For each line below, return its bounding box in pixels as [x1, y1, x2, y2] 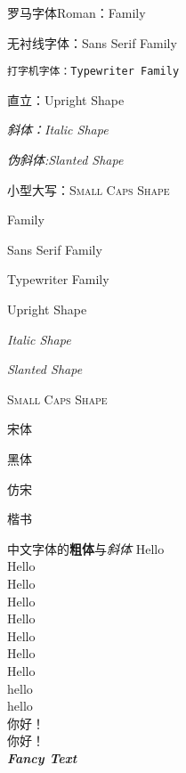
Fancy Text [7, 748, 77, 767]
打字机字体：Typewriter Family [7, 65, 180, 78]
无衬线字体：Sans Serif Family [7, 33, 177, 52]
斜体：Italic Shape [7, 120, 109, 139]
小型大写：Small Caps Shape [7, 180, 170, 199]
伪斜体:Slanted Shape [7, 151, 124, 169]
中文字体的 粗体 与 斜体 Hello [7, 539, 165, 557]
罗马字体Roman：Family [7, 4, 146, 21]
